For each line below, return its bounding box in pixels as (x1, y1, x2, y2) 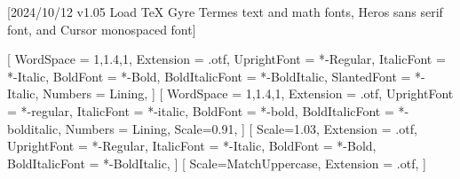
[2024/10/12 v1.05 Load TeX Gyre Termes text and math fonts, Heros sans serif (7, 3, 443, 20)
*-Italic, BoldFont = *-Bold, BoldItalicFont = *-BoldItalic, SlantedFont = (7, 66, 411, 85)
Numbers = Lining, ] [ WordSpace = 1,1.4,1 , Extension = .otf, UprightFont (43, 84, 454, 103)
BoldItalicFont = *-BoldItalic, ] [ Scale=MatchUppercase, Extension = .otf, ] (7, 153, 426, 172)
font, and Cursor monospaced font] (7, 19, 196, 38)
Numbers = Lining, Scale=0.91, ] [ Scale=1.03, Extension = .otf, (65, 119, 417, 137)
